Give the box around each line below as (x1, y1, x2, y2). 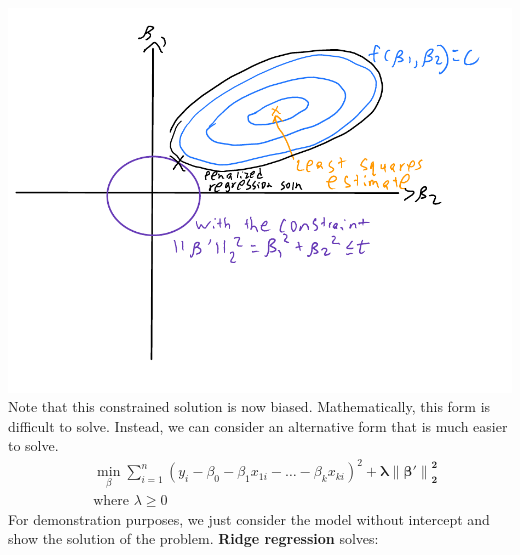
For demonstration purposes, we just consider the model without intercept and (8, 508, 490, 529)
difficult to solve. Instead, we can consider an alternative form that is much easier (8, 415, 508, 436)
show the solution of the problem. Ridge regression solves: (8, 528, 379, 549)
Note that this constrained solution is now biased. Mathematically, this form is (8, 396, 491, 417)
